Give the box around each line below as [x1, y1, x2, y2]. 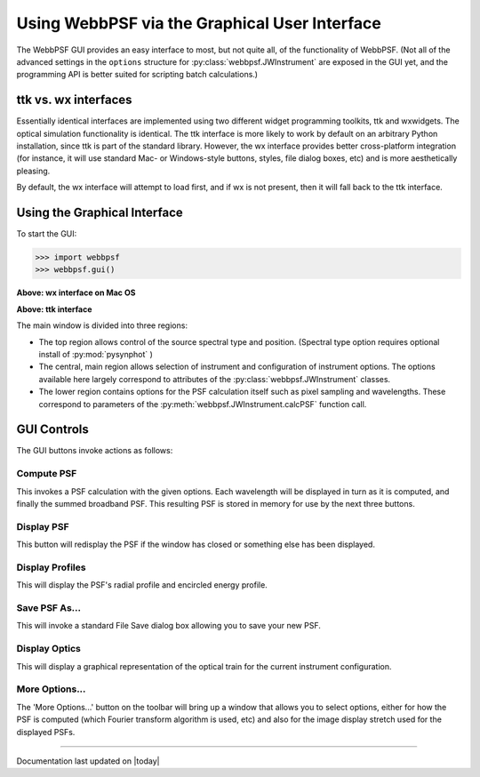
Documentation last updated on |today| [16, 756, 160, 766]
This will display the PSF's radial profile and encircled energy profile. [16, 580, 268, 590]
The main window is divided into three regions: [16, 320, 188, 331]
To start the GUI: [16, 228, 77, 239]
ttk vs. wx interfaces [16, 92, 132, 108]
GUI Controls [16, 422, 89, 437]
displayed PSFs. [16, 726, 76, 737]
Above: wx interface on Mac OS [16, 287, 136, 298]
